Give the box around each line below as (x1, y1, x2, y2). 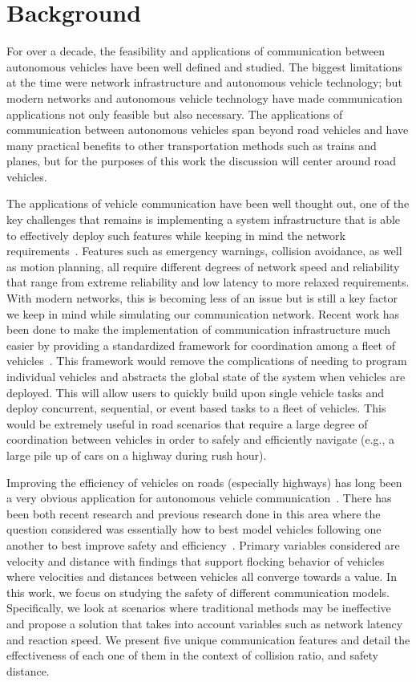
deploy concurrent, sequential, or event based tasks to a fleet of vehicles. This (6, 400, 386, 416)
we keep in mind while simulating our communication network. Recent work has (6, 305, 400, 322)
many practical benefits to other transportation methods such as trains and (6, 136, 377, 153)
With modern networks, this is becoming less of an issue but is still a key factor (6, 290, 398, 306)
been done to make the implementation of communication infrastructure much (6, 321, 390, 338)
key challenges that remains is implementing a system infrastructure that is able (6, 211, 401, 228)
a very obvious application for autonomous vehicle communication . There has (6, 489, 392, 506)
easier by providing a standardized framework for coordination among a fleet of (6, 336, 396, 353)
